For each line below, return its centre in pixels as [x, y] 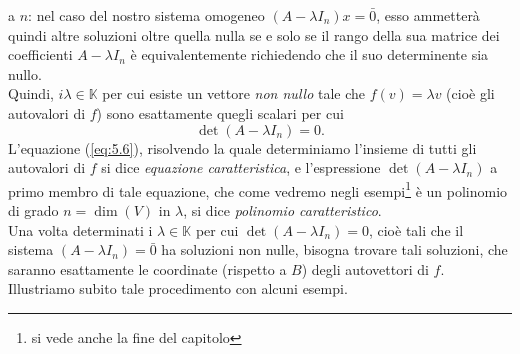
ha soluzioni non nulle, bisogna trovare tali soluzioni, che [334, 249]
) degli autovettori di [365, 268]
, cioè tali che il [416, 229]
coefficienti [40, 54]
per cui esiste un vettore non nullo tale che [233, 93]
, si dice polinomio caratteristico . [282, 210]
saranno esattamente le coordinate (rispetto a [147, 268]
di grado [33, 210]
